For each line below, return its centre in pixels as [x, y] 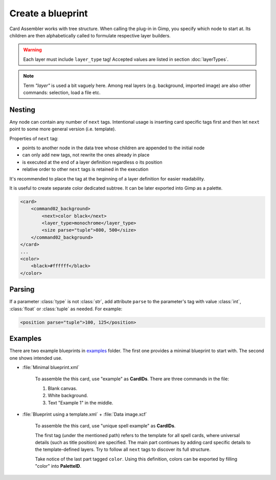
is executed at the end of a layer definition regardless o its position [92, 162]
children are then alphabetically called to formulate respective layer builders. [90, 35]
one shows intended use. [36, 358]
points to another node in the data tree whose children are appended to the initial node [113, 148]
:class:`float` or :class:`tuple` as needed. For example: [66, 309]
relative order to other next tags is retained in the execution [85, 169]
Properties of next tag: [34, 139]
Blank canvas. [63, 388]
